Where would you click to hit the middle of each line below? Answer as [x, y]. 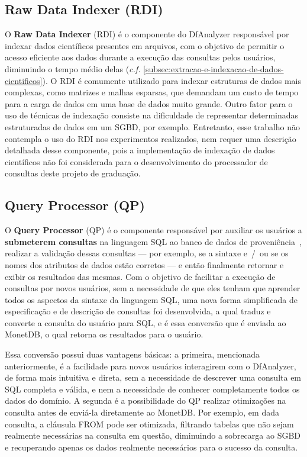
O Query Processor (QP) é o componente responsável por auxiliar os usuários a [153, 230]
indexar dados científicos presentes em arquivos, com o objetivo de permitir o [145, 45]
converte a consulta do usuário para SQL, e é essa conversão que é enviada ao [146, 322]
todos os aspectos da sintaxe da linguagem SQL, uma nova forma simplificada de [151, 299]
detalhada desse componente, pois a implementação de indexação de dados [140, 150]
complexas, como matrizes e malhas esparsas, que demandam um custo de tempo [152, 92]
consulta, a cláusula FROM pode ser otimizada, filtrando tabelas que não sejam [149, 424]
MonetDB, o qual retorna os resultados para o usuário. [104, 334]
